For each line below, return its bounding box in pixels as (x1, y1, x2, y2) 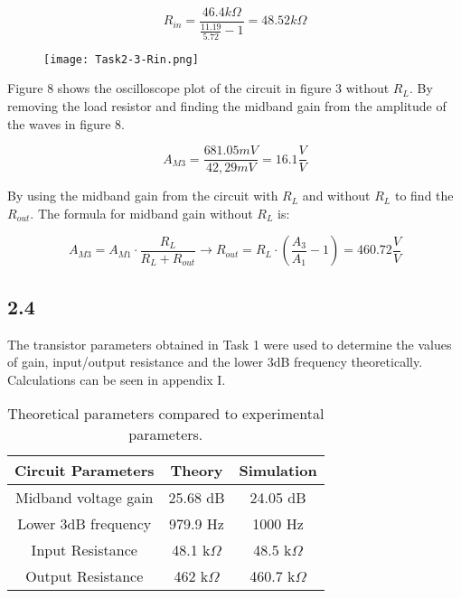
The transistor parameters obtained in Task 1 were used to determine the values (7, 334, 452, 353)
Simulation (239, 460, 317, 481)
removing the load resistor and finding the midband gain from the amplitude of (7, 96, 447, 115)
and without (302, 186, 371, 205)
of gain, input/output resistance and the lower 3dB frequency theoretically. (7, 352, 423, 371)
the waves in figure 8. (7, 114, 125, 133)
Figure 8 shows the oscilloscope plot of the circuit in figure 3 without (7, 79, 390, 98)
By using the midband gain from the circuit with (7, 186, 278, 205)
